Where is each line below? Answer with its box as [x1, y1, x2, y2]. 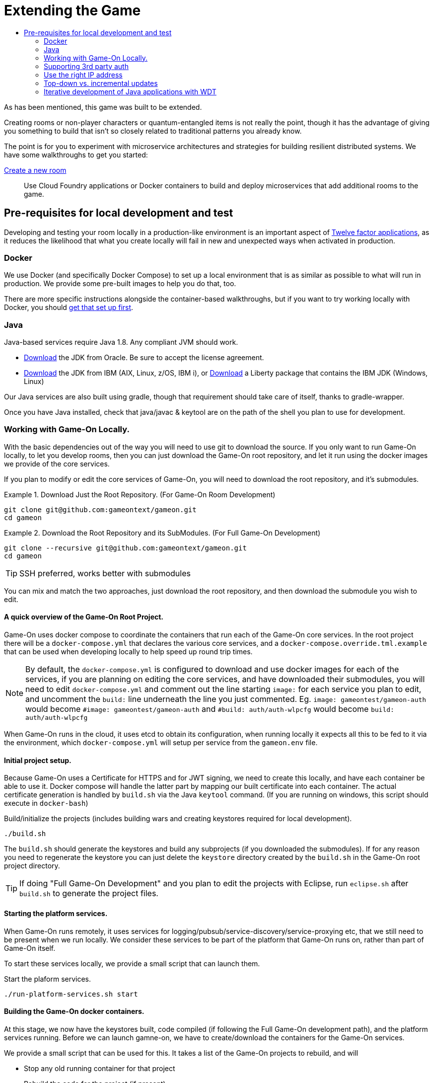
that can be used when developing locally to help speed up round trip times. [4, 647, 253, 656]
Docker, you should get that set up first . [4, 303, 134, 312]
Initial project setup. [4, 756, 72, 765]
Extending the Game [4, 2, 141, 19]
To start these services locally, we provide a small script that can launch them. [4, 959, 260, 968]
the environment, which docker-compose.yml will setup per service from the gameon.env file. [4, 738, 318, 747]
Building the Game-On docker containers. [4, 1007, 144, 1016]
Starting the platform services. [4, 909, 108, 918]
